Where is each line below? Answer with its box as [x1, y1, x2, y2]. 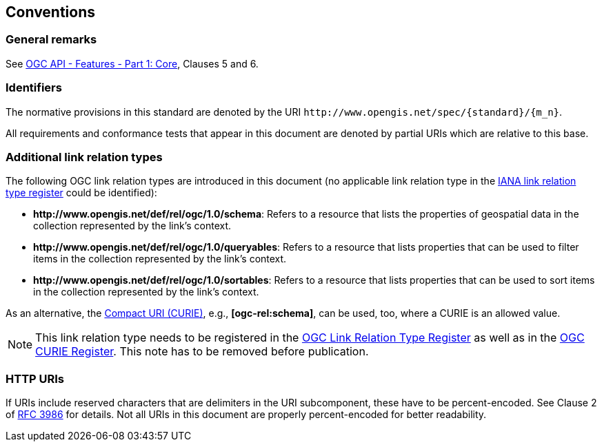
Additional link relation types [6, 149, 163, 164]
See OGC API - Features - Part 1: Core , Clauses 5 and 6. [6, 57, 259, 70]
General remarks [6, 32, 97, 47]
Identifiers [6, 81, 62, 95]
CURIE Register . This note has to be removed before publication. [35, 344, 369, 359]
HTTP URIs [6, 371, 65, 386]
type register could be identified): [6, 187, 157, 199]
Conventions [6, 3, 96, 21]
